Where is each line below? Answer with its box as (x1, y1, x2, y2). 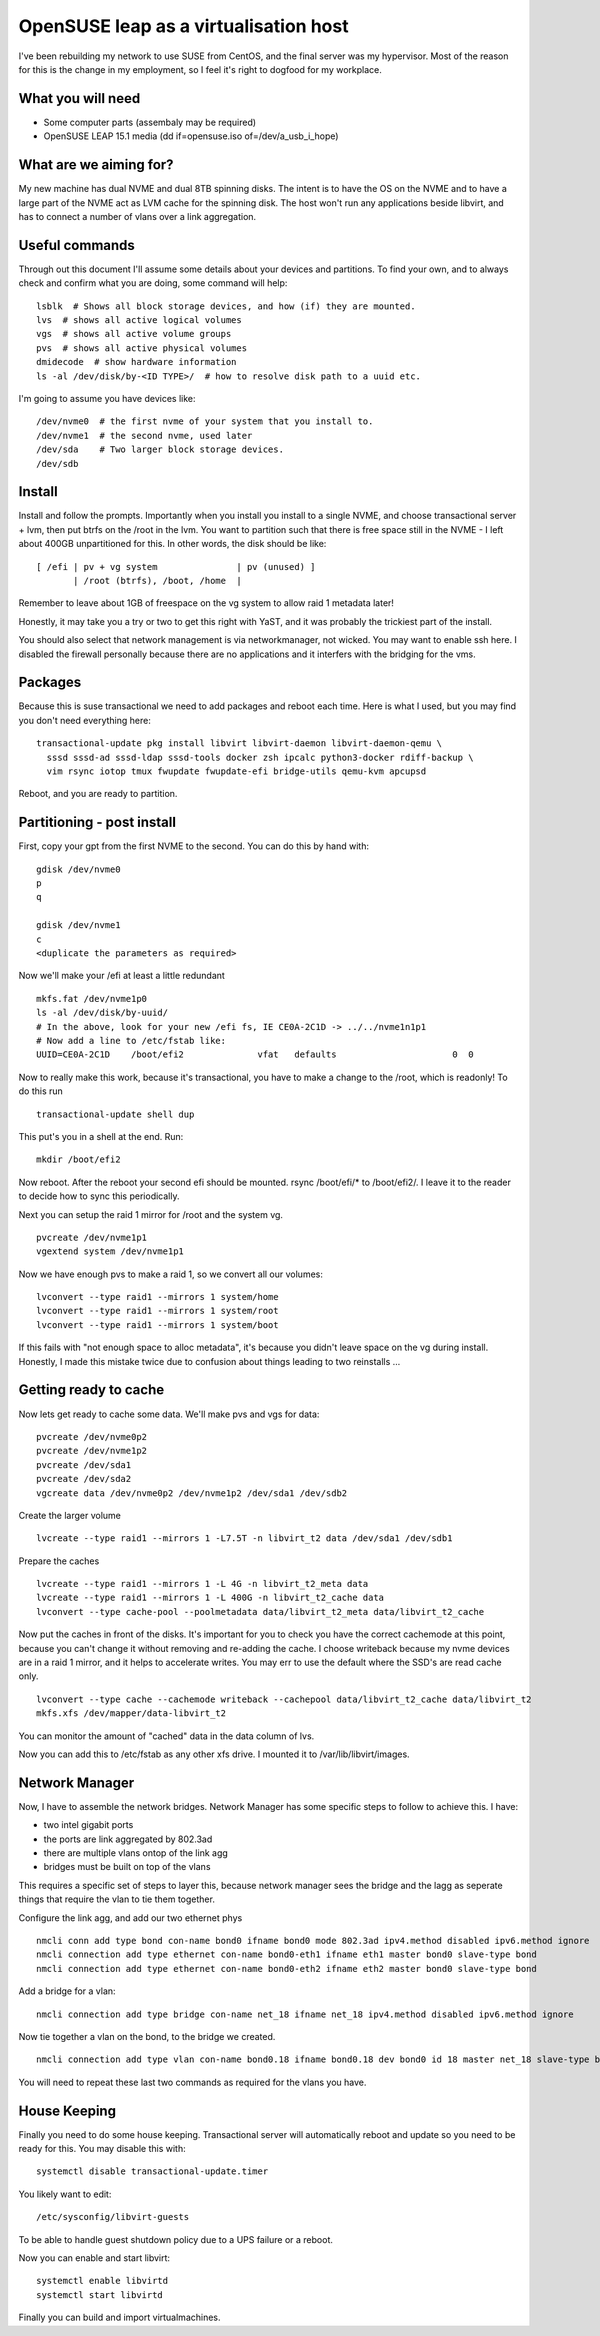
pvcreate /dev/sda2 (36, 1473, 132, 1485)
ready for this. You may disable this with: (18, 2143, 186, 2155)
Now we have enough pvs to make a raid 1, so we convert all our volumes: (18, 1268, 324, 1280)
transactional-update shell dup (36, 1108, 195, 1120)
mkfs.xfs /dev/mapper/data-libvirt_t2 (36, 1708, 227, 1719)
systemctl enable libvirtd (36, 2275, 169, 2287)
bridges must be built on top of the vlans (43, 1861, 211, 1873)
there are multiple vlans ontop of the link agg (43, 1847, 229, 1859)
